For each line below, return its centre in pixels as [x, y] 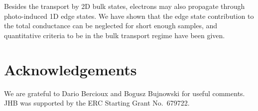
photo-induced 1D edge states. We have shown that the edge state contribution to [129, 16]
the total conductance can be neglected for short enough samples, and [111, 26]
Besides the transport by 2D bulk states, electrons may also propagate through [125, 6]
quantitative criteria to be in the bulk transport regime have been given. [115, 35]
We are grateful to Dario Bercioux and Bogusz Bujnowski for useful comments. [125, 93]
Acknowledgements [70, 69]
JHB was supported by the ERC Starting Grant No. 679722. [97, 103]
